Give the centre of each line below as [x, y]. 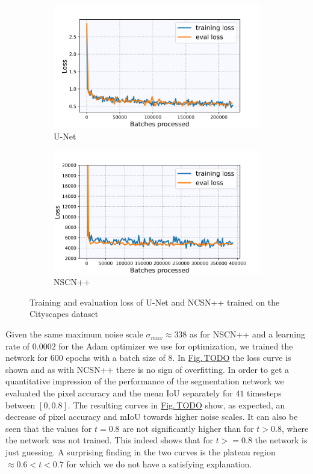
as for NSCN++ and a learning [247, 334]
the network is [281, 440]
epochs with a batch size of [116, 358]
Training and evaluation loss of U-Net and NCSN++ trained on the [155, 302]
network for [27, 358]
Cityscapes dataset [64, 314]
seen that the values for [49, 428]
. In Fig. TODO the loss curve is [232, 358]
